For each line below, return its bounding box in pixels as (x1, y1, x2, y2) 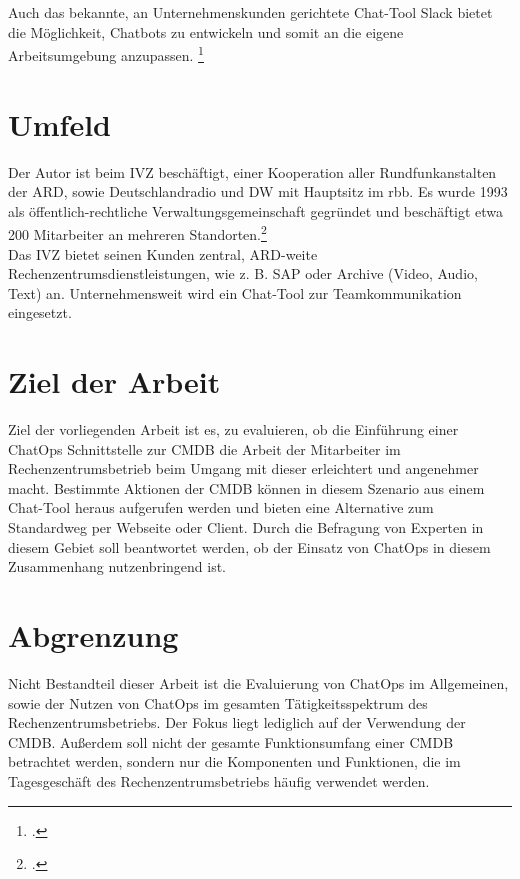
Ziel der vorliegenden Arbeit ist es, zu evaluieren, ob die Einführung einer (8, 419, 459, 440)
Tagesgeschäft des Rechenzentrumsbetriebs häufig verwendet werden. (8, 770, 430, 791)
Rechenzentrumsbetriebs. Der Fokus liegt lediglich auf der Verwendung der (8, 712, 466, 733)
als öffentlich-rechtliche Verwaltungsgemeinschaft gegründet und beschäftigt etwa (8, 200, 504, 221)
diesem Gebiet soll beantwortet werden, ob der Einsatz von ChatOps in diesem (8, 536, 491, 557)
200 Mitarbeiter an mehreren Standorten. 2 (8, 221, 267, 244)
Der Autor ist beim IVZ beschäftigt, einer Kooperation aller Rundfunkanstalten (8, 161, 497, 182)
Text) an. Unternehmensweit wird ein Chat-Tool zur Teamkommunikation (8, 282, 462, 303)
